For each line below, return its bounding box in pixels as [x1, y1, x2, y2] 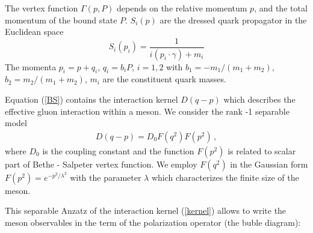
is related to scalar [228, 144, 296, 157]
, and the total [254, 2, 308, 14]
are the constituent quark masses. [102, 73, 226, 85]
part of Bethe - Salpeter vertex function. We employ [5, 157, 197, 170]
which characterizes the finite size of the [151, 171, 299, 183]
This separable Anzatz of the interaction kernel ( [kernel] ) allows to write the [5, 204, 287, 217]
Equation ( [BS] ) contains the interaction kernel [5, 93, 178, 106]
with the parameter [70, 171, 141, 183]
